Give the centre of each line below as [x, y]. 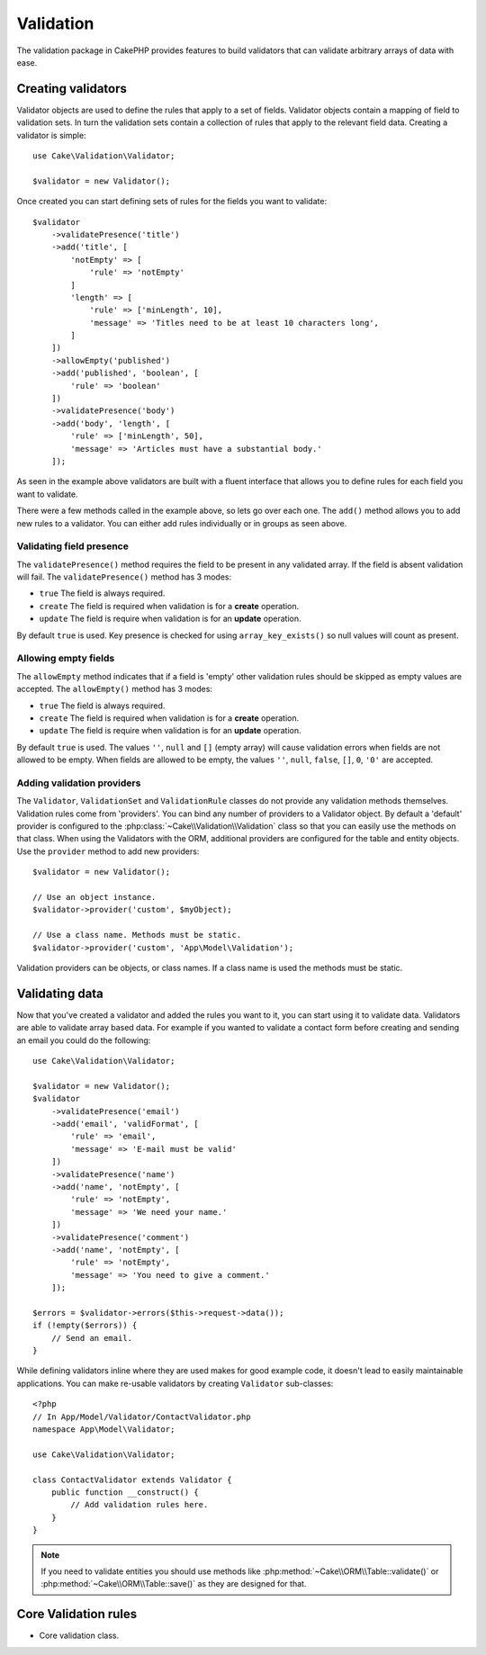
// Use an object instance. [94, 897]
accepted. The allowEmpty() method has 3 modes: [115, 689]
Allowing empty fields [66, 659]
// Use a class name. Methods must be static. [137, 935]
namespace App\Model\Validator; [104, 1429]
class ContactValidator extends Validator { [133, 1480]
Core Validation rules [77, 1614]
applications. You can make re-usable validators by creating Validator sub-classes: [175, 1383]
